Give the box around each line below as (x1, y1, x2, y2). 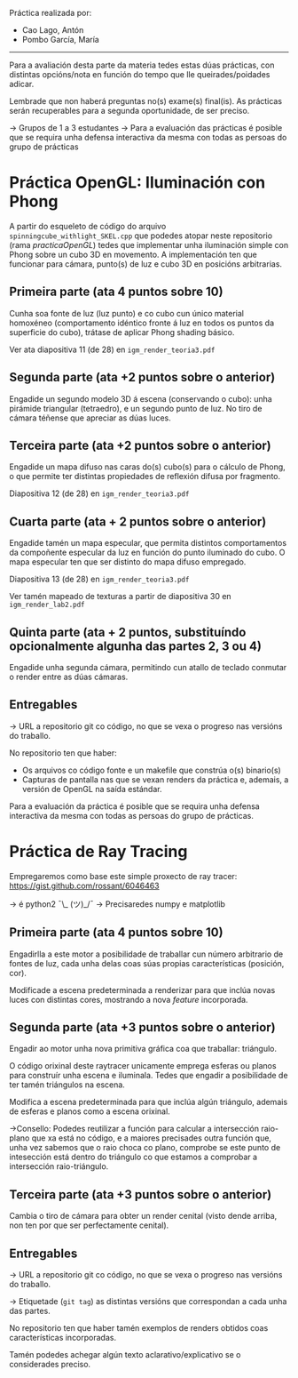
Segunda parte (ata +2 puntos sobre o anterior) (9, 370, 276, 385)
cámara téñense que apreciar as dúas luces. (9, 413, 171, 423)
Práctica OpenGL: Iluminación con (9, 172, 266, 193)
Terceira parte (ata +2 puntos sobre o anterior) (9, 437, 272, 453)
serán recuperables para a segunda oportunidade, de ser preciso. (9, 106, 250, 116)
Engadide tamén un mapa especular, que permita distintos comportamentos (9, 538, 286, 549)
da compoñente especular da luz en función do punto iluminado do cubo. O (9, 547, 286, 558)
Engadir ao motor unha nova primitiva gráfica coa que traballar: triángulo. (9, 1044, 278, 1054)
